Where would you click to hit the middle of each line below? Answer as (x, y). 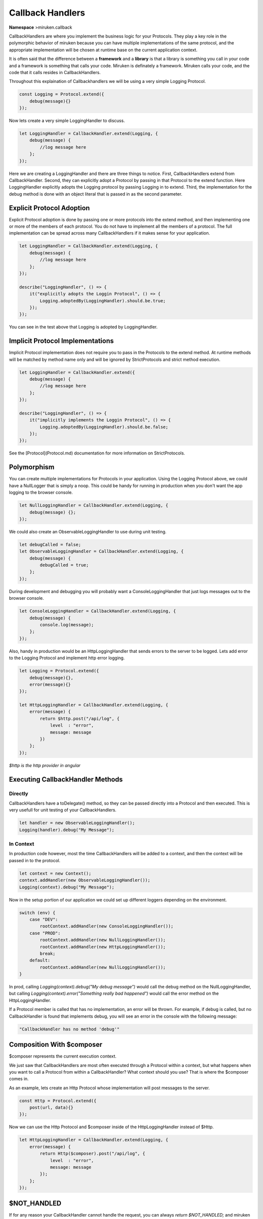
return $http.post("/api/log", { (80, 718)
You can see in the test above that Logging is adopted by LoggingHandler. (83, 327)
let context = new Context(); (55, 873)
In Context (21, 844)
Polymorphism (32, 467)
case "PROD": (45, 933)
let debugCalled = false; (50, 544)
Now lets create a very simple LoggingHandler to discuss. (67, 121)
